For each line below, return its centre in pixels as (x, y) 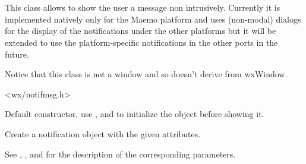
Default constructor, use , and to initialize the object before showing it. (135, 114)
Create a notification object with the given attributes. (103, 133)
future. (17, 54)
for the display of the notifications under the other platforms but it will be (141, 31)
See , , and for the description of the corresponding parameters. (120, 154)
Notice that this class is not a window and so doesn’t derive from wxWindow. (146, 74)
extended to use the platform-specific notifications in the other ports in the (141, 42)
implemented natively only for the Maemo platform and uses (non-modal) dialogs (153, 19)
